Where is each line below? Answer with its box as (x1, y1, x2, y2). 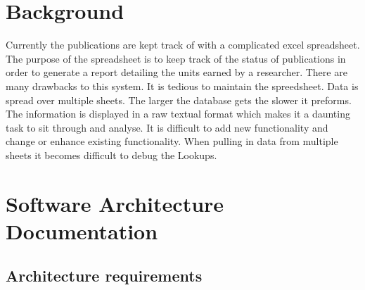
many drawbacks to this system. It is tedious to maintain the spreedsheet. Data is (6, 78, 359, 93)
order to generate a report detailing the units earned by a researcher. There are (6, 65, 347, 80)
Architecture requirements (6, 265, 203, 286)
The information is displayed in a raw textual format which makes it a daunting (6, 106, 350, 121)
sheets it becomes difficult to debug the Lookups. (6, 147, 217, 162)
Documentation (6, 216, 158, 245)
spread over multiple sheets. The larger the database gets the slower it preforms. (6, 92, 352, 107)
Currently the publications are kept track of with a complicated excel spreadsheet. (6, 37, 360, 52)
